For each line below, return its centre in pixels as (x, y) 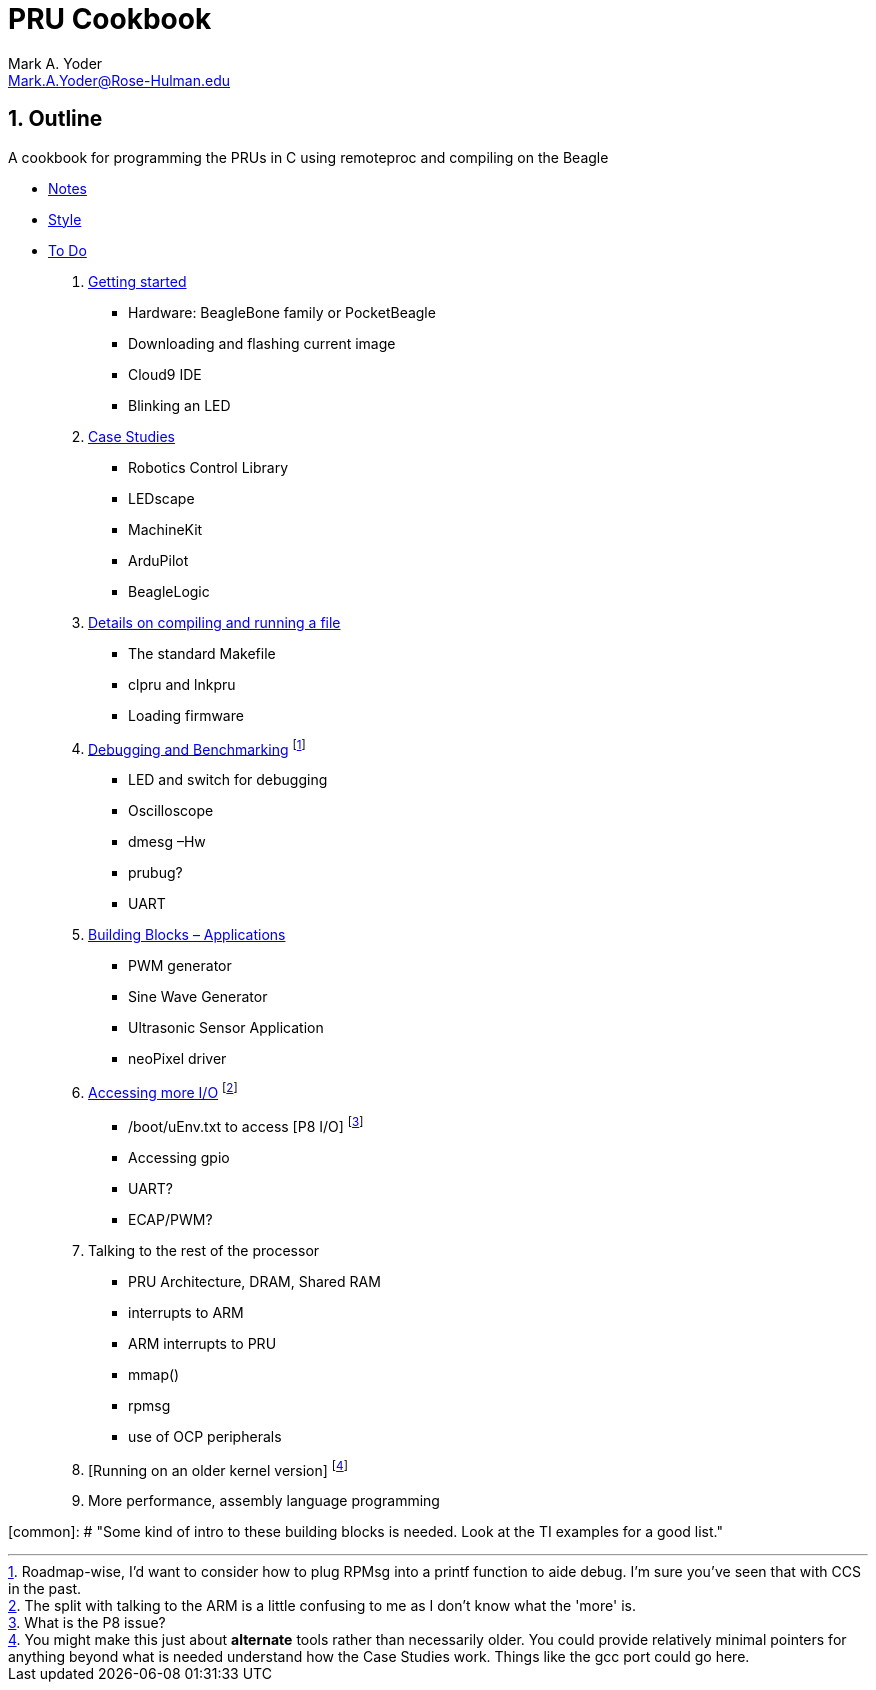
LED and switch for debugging (228, 780)
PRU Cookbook (110, 19)
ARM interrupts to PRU (202, 1343)
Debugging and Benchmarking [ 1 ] (197, 747)
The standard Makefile (202, 653)
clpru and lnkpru (182, 684)
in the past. (45, 1589)
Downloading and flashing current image (262, 343)
